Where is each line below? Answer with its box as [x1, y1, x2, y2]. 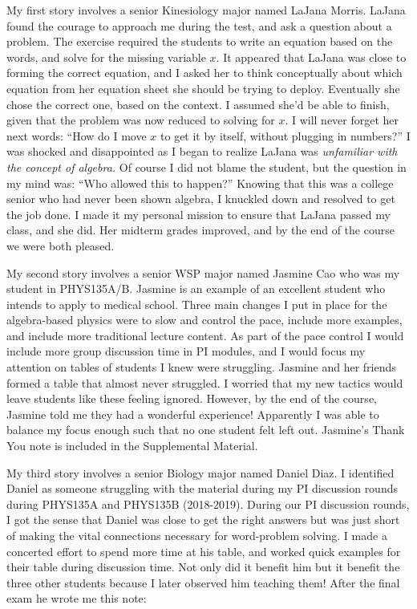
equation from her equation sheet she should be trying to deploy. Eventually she [6, 79, 400, 96]
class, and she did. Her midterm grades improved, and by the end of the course [6, 221, 395, 238]
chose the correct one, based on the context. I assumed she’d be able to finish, [6, 95, 390, 112]
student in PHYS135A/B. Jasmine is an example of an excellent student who [6, 280, 386, 297]
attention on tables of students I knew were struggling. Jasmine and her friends [6, 359, 396, 376]
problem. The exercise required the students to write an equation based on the [6, 33, 393, 50]
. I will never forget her [285, 112, 399, 128]
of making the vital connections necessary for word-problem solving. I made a [6, 527, 387, 543]
